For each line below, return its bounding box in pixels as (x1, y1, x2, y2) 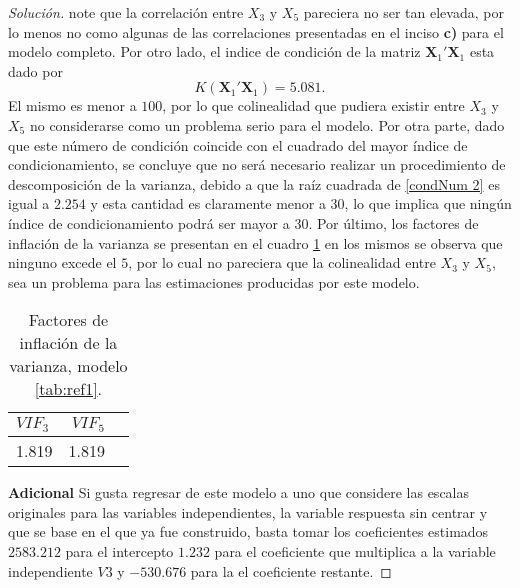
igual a (8, 193, 50, 214)
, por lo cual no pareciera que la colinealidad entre (128, 252, 436, 273)
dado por (8, 60, 63, 81)
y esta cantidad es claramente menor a (90, 193, 326, 214)
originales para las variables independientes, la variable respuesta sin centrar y (8, 501, 488, 522)
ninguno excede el (8, 252, 117, 273)
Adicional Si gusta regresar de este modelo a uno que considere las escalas (8, 482, 469, 503)
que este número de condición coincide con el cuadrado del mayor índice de (8, 134, 468, 155)
